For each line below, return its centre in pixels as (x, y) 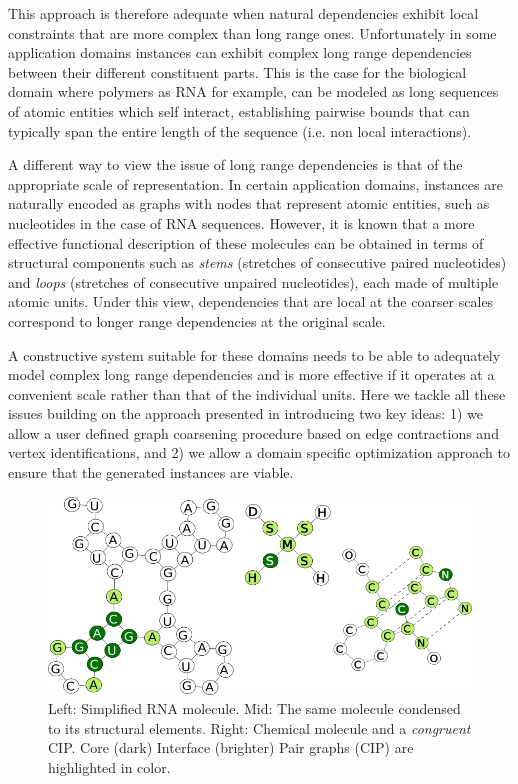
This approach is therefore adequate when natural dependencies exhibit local (243, 13)
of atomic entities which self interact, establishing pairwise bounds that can (239, 110)
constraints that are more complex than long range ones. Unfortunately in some (252, 32)
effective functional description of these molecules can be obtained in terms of (246, 242)
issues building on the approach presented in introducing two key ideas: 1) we (245, 413)
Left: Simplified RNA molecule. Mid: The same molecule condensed (254, 708)
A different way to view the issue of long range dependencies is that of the (235, 164)
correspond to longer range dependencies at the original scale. (197, 320)
